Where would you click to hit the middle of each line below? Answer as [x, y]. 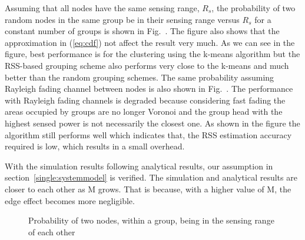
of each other [52, 231]
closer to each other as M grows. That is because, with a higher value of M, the [148, 189]
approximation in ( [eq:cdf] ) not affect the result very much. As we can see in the [150, 42]
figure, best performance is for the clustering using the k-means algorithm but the [152, 54]
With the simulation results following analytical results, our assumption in [139, 166]
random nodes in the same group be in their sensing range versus [122, 19]
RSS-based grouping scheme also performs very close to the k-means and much [147, 65]
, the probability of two [253, 8]
